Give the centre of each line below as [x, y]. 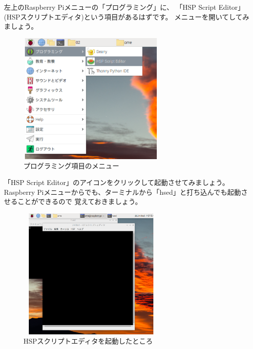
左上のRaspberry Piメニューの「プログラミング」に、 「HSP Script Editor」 [124, 7]
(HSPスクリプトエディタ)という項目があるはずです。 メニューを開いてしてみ [127, 16]
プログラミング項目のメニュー [71, 166]
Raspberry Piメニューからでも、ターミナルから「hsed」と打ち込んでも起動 [123, 192]
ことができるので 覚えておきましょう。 [80, 201]
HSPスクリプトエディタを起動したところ [88, 341]
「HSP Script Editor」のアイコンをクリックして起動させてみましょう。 [116, 182]
